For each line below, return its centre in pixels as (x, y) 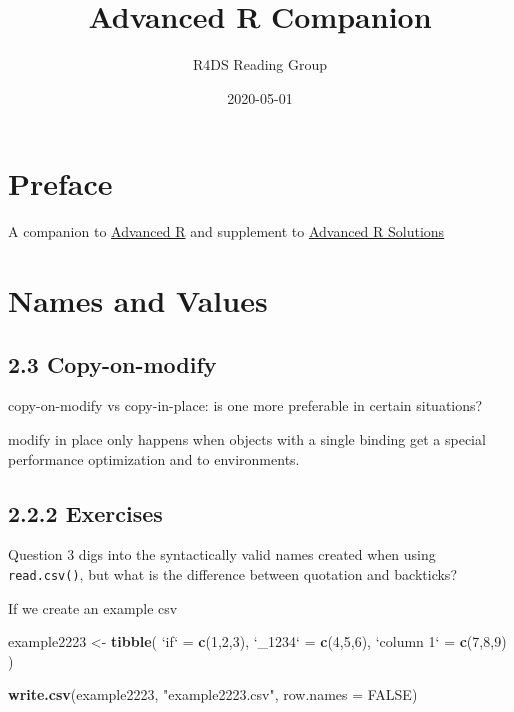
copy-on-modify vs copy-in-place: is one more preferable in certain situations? (245, 405)
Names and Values (138, 300)
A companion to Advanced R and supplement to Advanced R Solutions (226, 231)
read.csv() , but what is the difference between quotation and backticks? (232, 574)
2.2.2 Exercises (85, 512)
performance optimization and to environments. (154, 458)
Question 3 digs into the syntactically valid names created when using (222, 554)
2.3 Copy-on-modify (112, 363)
